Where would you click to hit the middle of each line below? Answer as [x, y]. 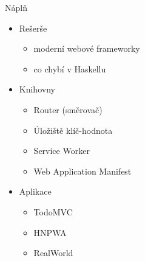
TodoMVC [53, 211]
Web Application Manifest [83, 171]
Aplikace [35, 191]
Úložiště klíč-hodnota [73, 130]
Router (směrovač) [68, 109]
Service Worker [62, 151]
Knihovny [37, 89]
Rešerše [33, 28]
